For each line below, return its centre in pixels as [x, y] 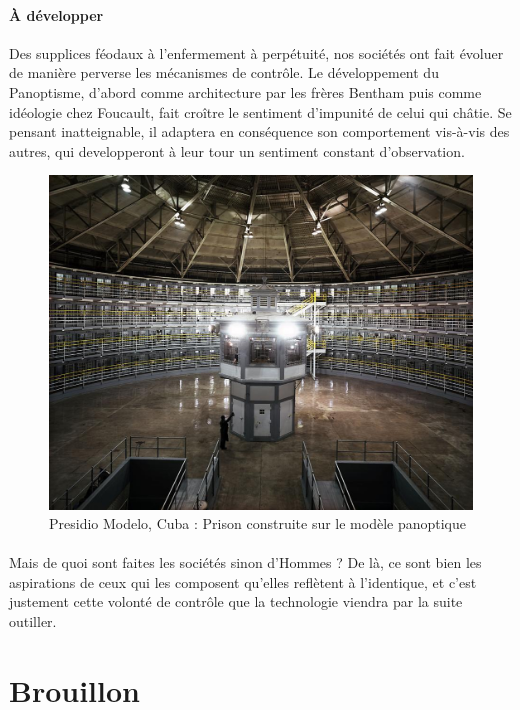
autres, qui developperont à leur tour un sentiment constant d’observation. [237, 150]
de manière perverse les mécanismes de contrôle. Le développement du [224, 72]
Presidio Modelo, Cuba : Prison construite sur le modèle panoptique [258, 523]
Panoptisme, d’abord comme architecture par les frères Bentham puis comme [245, 91]
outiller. [33, 621]
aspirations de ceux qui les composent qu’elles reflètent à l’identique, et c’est [243, 581]
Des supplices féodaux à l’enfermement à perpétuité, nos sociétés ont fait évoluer [256, 52]
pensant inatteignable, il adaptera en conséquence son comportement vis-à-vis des [259, 131]
